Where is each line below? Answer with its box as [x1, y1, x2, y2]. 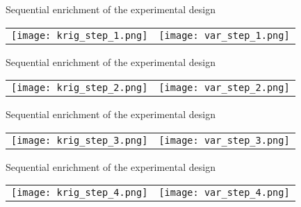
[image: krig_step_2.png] [11, 82, 148, 94]
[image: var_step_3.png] [158, 134, 290, 146]
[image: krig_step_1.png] [11, 29, 148, 41]
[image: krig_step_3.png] [11, 134, 148, 146]
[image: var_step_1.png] [158, 29, 290, 41]
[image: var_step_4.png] [158, 187, 290, 199]
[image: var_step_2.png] [158, 82, 290, 94]
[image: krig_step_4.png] [11, 187, 148, 199]
